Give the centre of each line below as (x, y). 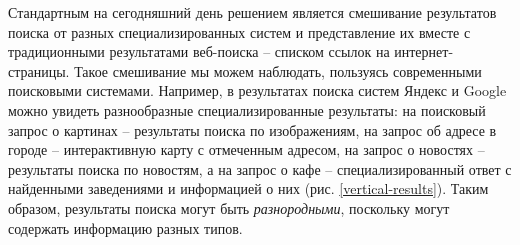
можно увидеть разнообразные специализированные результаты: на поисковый (247, 109)
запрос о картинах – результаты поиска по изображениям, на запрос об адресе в (252, 129)
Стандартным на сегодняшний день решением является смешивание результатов (252, 12)
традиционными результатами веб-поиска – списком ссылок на (199, 51)
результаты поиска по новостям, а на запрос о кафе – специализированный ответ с (260, 168)
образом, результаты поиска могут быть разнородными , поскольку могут (229, 207)
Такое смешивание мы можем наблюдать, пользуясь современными (278, 70)
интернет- (424, 51)
